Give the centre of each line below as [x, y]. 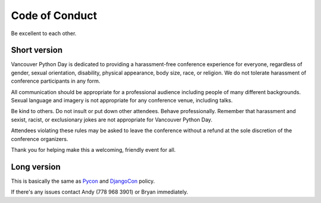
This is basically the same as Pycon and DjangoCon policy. [83, 181]
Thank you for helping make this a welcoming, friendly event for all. [93, 149]
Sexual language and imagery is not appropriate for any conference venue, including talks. [122, 101]
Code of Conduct [54, 15]
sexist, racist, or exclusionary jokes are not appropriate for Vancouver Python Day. [112, 120]
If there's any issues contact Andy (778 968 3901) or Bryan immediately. [100, 192]
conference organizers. [40, 139]
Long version [36, 167]
